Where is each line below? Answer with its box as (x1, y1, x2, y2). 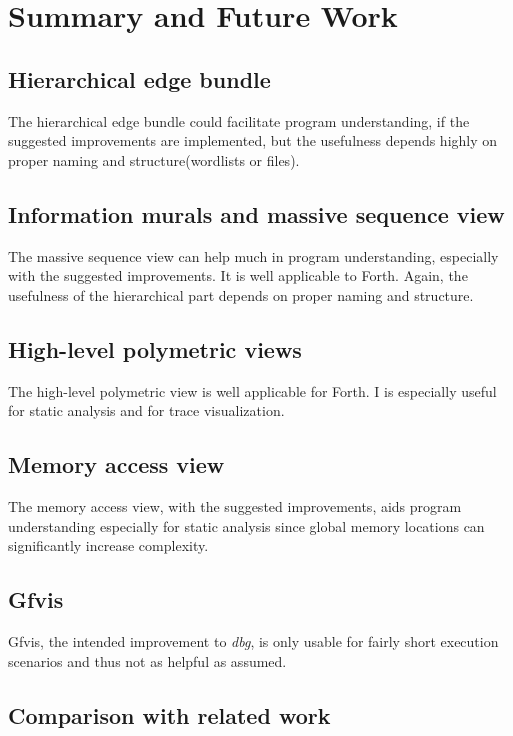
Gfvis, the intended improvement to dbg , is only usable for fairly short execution (8, 630, 499, 651)
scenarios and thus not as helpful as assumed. (8, 650, 287, 671)
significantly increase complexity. (8, 535, 209, 556)
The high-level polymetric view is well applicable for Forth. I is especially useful (8, 380, 497, 401)
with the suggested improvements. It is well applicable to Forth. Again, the (8, 265, 468, 286)
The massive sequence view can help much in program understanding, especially (8, 245, 499, 266)
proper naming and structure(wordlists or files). (8, 149, 300, 170)
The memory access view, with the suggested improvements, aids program (8, 495, 462, 516)
